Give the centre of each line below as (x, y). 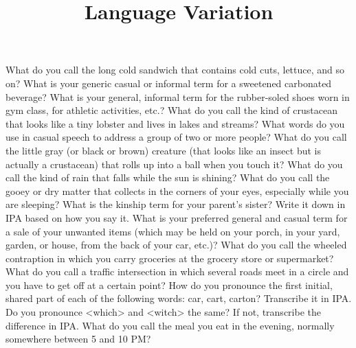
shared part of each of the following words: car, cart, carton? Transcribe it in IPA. (179, 298)
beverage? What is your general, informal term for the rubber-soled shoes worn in (178, 96)
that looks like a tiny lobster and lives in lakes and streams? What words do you (175, 123)
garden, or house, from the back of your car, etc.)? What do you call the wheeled (176, 245)
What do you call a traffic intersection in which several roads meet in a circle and (177, 271)
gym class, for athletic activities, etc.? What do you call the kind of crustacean (171, 110)
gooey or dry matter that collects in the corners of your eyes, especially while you (177, 190)
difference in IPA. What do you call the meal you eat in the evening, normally (170, 325)
